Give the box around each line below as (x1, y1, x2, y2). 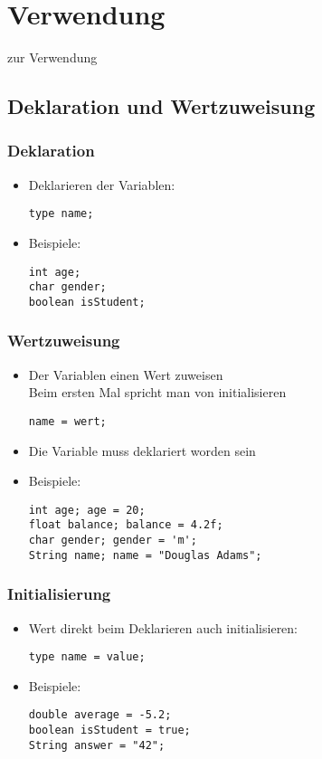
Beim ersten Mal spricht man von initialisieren (28, 383, 287, 402)
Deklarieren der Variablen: (28, 175, 175, 194)
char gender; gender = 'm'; (28, 534, 197, 547)
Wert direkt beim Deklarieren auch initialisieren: (28, 618, 298, 637)
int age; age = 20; (28, 503, 146, 517)
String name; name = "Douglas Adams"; (28, 548, 262, 562)
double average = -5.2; (28, 708, 172, 722)
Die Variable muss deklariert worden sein (28, 441, 256, 460)
